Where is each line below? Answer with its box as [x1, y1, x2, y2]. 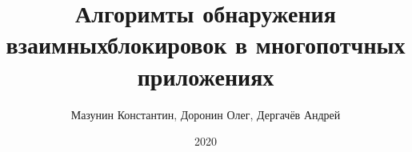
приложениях [137, 59, 274, 92]
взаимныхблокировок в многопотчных [6, 28, 406, 61]
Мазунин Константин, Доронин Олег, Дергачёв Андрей [70, 106, 341, 122]
